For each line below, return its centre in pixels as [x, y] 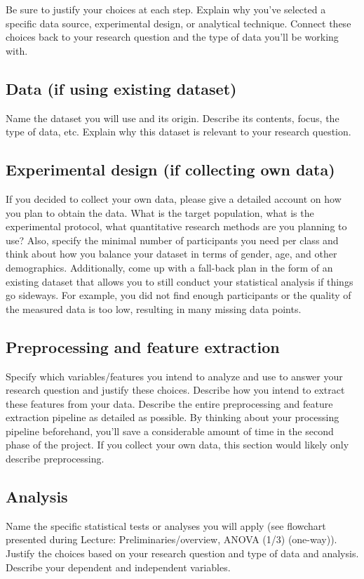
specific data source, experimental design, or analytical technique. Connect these [178, 23]
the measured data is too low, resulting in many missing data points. [154, 308]
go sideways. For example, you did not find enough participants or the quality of [178, 295]
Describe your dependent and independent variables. [118, 567]
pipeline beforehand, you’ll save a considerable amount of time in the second [170, 431]
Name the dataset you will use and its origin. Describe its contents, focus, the [173, 118]
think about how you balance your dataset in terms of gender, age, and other [171, 254]
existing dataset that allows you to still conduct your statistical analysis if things [180, 281]
